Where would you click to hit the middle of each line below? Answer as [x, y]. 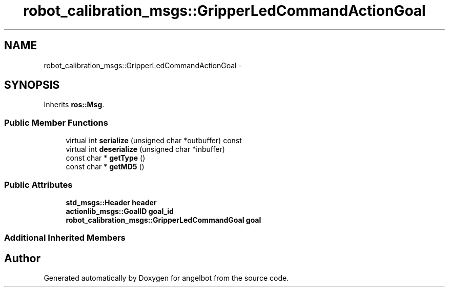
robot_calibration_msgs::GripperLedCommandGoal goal [164, 220]
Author [22, 258]
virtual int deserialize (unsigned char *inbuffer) [145, 149]
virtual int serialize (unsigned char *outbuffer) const [154, 141]
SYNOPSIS [32, 85]
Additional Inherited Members [65, 238]
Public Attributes [38, 185]
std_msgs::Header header [111, 202]
